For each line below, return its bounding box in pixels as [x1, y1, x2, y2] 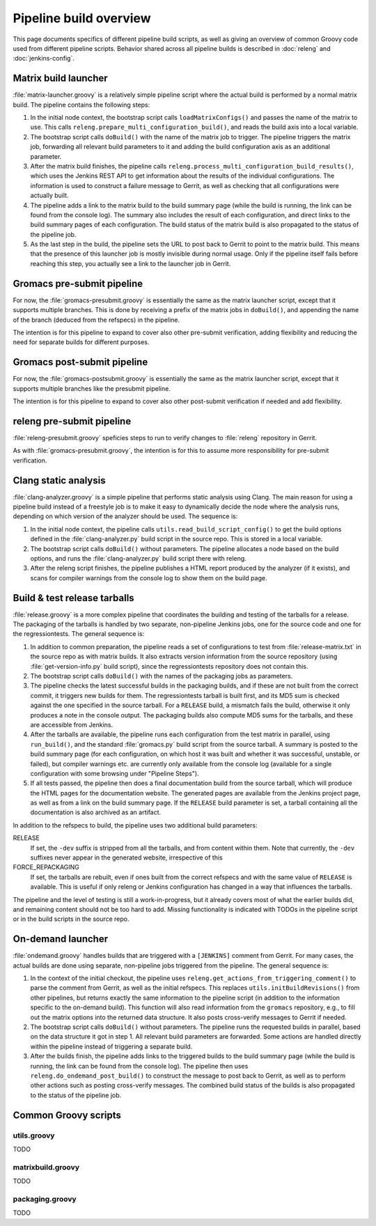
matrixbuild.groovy [13, 1162, 80, 1172]
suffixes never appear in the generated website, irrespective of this [30, 853, 223, 862]
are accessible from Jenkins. [30, 720, 113, 729]
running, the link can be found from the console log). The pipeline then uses [30, 1062, 249, 1070]
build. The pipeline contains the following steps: [13, 100, 150, 109]
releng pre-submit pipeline [13, 415, 132, 427]
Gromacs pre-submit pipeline [13, 277, 143, 289]
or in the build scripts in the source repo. [13, 915, 130, 923]
